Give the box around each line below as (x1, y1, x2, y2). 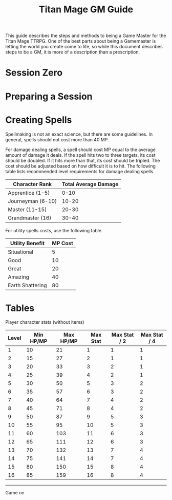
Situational (8, 248, 33, 255)
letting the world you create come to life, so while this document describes (5, 44, 163, 50)
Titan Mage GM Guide (38, 4, 134, 15)
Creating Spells (5, 114, 72, 125)
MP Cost (52, 239, 73, 247)
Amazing (8, 273, 30, 281)
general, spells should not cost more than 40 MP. (5, 136, 109, 142)
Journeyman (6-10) (8, 197, 57, 205)
